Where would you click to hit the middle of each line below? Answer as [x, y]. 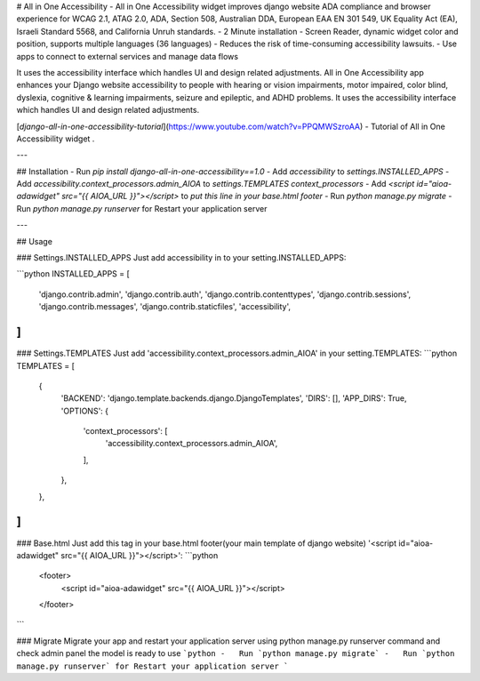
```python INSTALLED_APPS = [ [73, 274]
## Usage [35, 241]
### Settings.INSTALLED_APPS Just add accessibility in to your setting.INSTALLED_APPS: [181, 258]
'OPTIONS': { [85, 411]
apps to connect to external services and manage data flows [128, 56]
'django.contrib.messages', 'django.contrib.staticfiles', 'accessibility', [165, 307]
